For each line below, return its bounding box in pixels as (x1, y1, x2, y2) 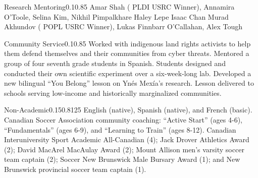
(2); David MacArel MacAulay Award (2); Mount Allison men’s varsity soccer (4, 144, 244, 154)
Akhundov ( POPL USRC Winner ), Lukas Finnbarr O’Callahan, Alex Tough (4, 21, 243, 32)
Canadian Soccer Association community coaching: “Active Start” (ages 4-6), (4, 114, 242, 125)
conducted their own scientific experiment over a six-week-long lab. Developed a (4, 68, 251, 78)
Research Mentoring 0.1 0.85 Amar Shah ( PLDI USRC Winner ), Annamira (4, 2, 235, 12)
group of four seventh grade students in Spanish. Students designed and (4, 57, 226, 68)
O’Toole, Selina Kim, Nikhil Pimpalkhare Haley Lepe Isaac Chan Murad (4, 11, 229, 22)
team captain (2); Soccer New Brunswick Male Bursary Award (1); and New (4, 154, 240, 164)
